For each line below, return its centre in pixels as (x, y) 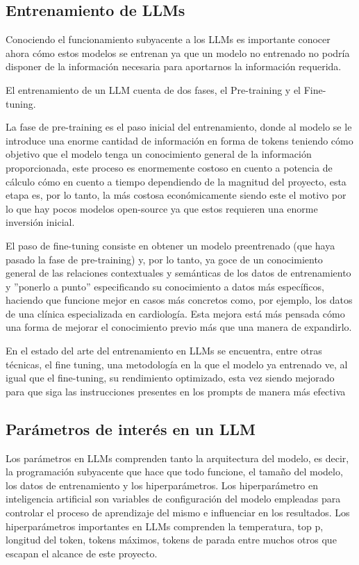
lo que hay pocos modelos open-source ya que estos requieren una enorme (162, 208)
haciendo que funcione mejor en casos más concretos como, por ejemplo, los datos (179, 300)
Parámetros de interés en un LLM (131, 428)
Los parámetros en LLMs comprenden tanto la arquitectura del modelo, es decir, (177, 458)
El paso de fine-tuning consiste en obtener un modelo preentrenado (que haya (170, 245)
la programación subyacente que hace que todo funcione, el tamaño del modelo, (174, 472)
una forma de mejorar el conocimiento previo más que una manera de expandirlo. (179, 327)
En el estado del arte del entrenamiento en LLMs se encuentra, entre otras (164, 351)
